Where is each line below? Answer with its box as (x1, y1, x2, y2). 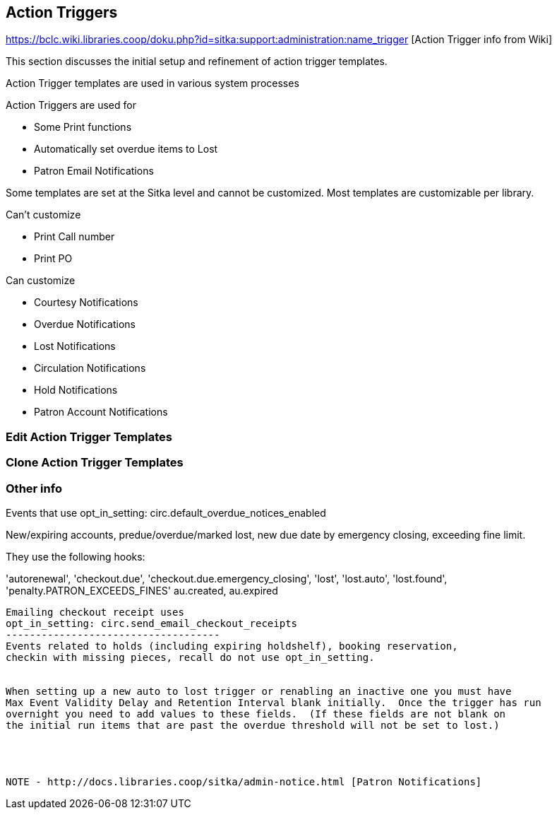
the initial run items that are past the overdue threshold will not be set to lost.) (6, 719, 500, 731)
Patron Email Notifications (34, 165, 154, 177)
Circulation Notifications (34, 362, 146, 375)
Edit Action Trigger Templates (6, 429, 172, 444)
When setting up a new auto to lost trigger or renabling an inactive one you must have (6, 685, 512, 697)
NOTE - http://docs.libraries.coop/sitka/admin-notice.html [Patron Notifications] (6, 775, 482, 787)
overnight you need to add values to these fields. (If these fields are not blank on (6, 708, 506, 720)
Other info (6, 481, 62, 496)
